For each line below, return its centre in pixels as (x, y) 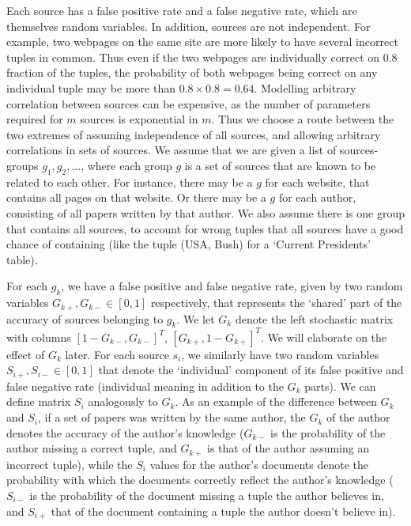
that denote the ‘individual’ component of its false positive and (251, 370)
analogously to (123, 401)
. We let (196, 318)
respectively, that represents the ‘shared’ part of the (276, 303)
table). (22, 259)
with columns (39, 337)
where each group (130, 165)
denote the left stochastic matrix (314, 318)
